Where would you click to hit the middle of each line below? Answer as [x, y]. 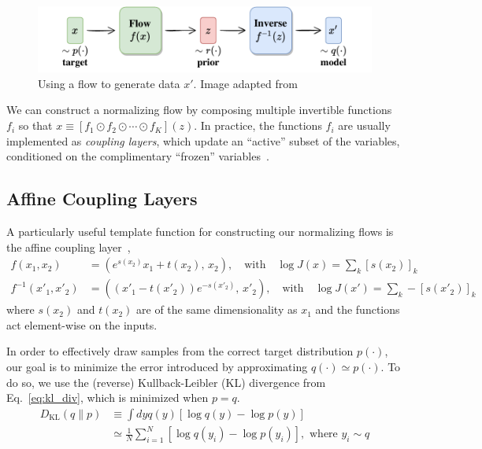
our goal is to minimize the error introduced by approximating [157, 367]
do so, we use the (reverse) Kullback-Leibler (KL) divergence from [166, 382]
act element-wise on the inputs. [82, 324]
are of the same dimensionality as [217, 309]
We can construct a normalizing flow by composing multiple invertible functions [199, 110]
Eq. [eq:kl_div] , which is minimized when [108, 397]
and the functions [358, 309]
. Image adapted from [245, 83]
